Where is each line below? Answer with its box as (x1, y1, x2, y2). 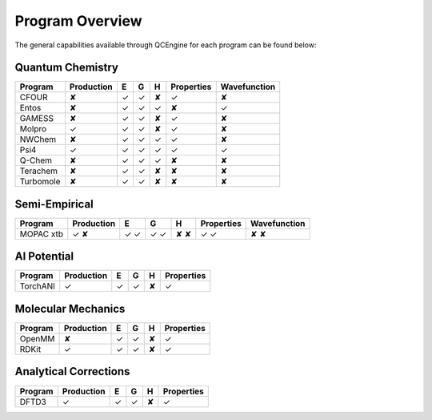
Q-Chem (19, 155, 52, 166)
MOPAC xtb (19, 228, 64, 240)
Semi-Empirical (14, 197, 94, 211)
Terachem (19, 165, 58, 176)
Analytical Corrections (14, 365, 130, 378)
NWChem (19, 134, 57, 145)
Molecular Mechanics (14, 301, 126, 316)
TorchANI (19, 281, 56, 292)
